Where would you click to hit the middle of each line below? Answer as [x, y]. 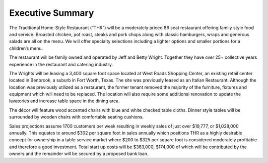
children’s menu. [26, 48]
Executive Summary [52, 13]
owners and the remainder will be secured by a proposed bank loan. [79, 154]
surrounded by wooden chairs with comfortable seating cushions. [76, 117]
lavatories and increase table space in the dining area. [65, 101]
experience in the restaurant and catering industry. [61, 64]
